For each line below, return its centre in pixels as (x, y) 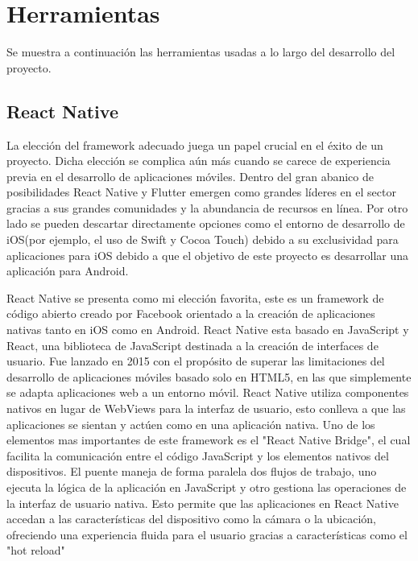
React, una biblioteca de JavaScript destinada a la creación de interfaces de (192, 345)
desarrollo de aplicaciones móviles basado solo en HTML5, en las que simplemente (209, 376)
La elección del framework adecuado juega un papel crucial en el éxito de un (195, 144)
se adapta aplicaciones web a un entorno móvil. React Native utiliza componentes (208, 392)
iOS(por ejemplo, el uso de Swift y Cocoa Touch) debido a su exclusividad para (203, 239)
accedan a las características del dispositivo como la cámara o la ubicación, (191, 519)
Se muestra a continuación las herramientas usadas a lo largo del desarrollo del (201, 52)
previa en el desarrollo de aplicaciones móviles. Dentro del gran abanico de (190, 176)
